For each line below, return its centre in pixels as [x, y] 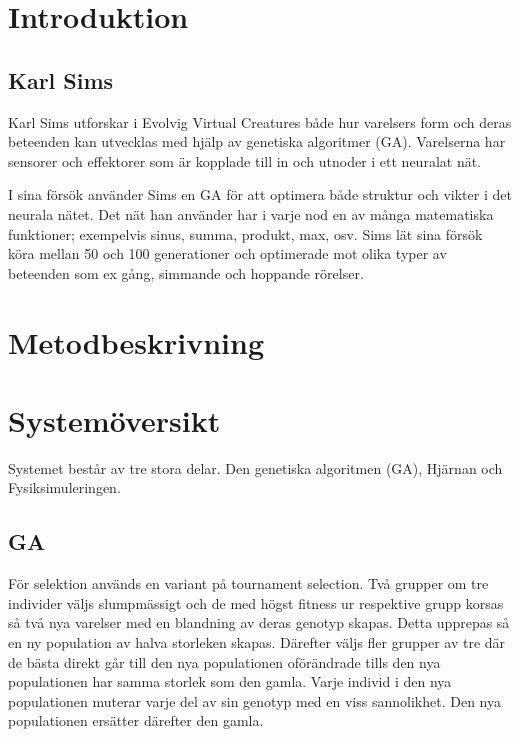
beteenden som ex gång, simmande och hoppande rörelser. [186, 272]
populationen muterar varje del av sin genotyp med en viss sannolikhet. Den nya [254, 700]
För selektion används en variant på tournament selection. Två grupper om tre [248, 583]
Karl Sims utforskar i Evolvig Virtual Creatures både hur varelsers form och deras [260, 121]
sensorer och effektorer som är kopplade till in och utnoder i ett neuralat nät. [245, 160]
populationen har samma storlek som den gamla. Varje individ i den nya [230, 681]
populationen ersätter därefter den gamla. [136, 720]
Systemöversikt [114, 419]
